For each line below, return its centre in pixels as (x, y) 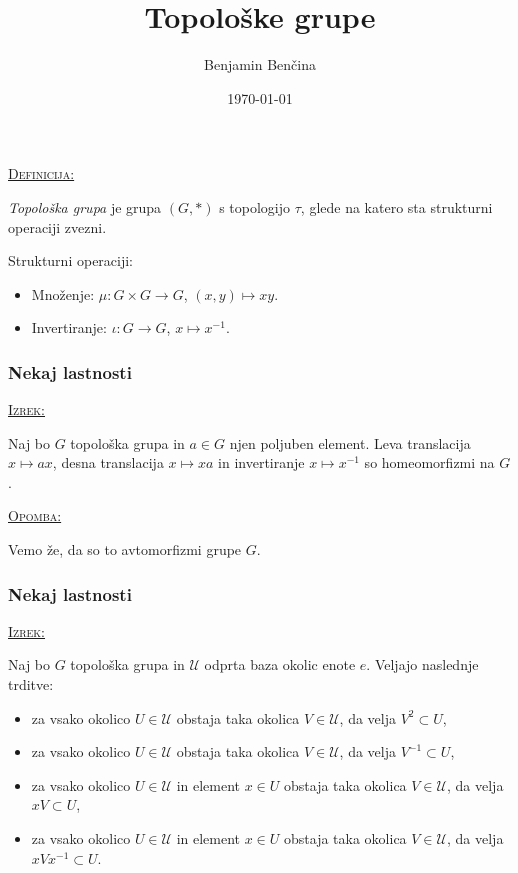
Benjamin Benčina (260, 64)
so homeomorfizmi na (429, 462)
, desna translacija (108, 462)
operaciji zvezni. (57, 226)
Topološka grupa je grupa (85, 206)
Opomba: (35, 515)
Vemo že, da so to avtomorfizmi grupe (125, 549)
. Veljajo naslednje (422, 664)
